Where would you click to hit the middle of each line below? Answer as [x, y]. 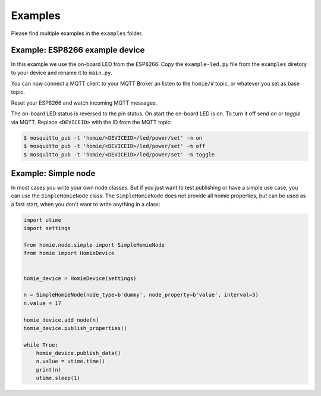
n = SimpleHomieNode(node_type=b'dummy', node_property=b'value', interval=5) [141, 295]
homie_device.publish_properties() [75, 328]
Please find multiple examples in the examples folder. [77, 33]
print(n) [49, 370]
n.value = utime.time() [70, 362]
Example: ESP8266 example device [78, 50]
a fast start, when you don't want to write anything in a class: [86, 204]
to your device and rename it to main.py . [62, 73]
